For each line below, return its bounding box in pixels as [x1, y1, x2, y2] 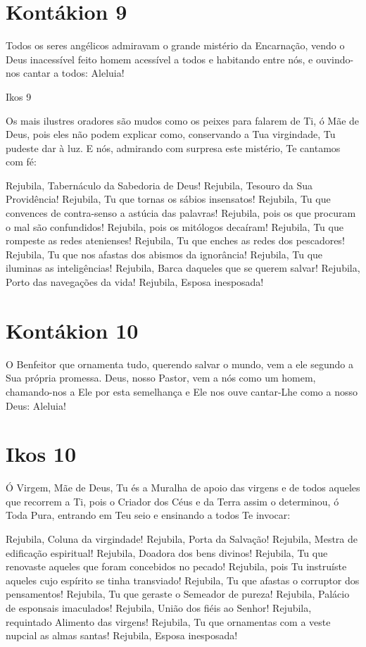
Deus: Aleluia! [6, 398, 66, 413]
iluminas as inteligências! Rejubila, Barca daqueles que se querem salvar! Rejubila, [6, 260, 360, 275]
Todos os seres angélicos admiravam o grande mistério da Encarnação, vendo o [6, 38, 345, 53]
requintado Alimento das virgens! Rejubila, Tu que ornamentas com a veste [6, 614, 331, 629]
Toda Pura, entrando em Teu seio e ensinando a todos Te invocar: [6, 508, 291, 522]
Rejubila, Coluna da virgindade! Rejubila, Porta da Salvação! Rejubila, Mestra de [6, 532, 358, 546]
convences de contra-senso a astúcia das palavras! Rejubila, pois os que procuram [6, 206, 356, 220]
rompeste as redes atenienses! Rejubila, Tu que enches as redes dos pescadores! [6, 233, 345, 248]
